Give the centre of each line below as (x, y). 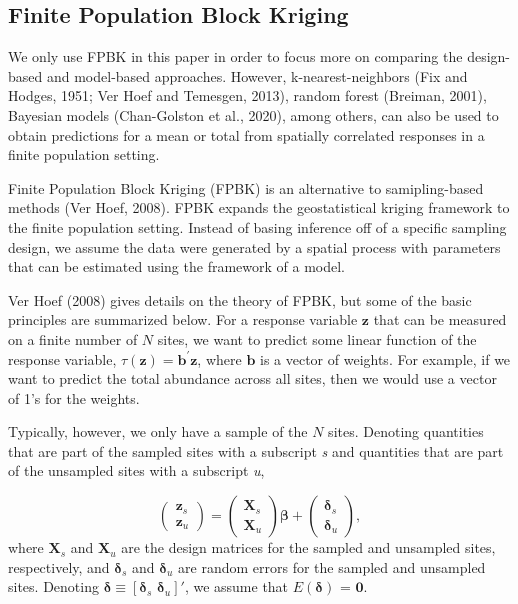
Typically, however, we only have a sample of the (158, 431)
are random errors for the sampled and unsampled (332, 566)
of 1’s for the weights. (74, 397)
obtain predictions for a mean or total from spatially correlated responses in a (246, 134)
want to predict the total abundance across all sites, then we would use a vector (252, 378)
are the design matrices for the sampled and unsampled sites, (308, 547)
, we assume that (236, 586)
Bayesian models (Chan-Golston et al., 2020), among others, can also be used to (253, 114)
